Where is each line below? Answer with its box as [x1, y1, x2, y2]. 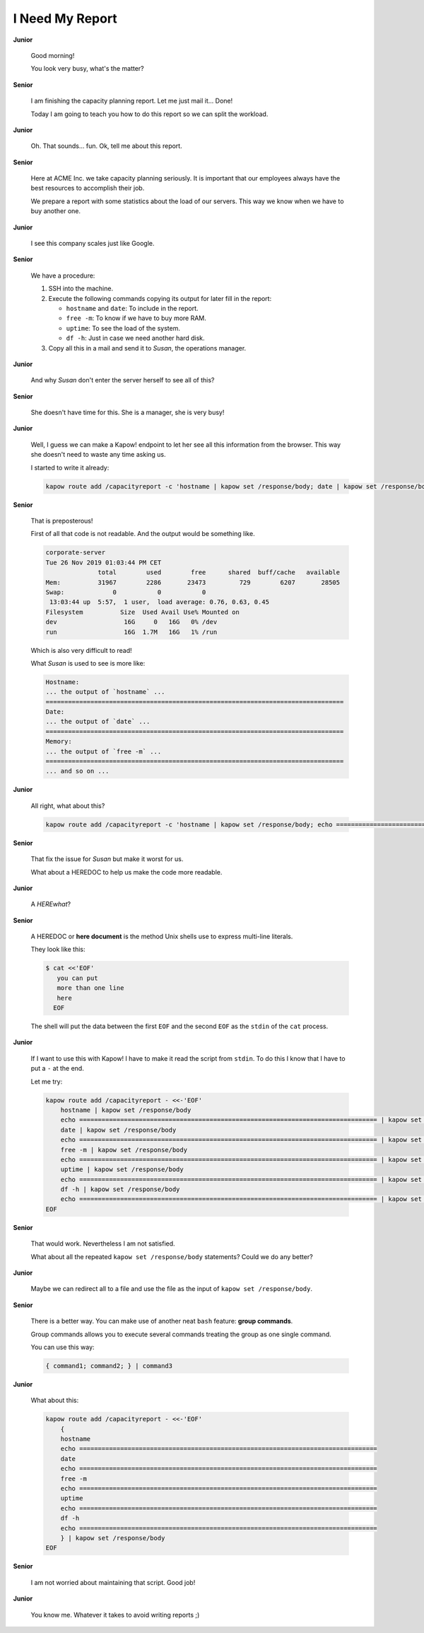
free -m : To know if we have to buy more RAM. [66, 314, 206, 322]
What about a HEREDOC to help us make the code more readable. [30, 867, 223, 876]
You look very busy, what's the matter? [30, 64, 144, 73]
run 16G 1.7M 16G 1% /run [45, 627, 218, 636]
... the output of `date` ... [45, 717, 151, 726]
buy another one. [30, 207, 81, 215]
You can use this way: [30, 1343, 95, 1351]
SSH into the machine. [48, 284, 113, 293]
